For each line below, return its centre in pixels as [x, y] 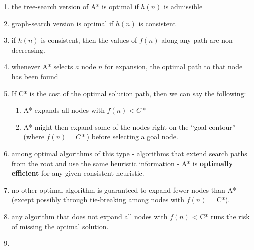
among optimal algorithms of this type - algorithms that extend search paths [129, 153]
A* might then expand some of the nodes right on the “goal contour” [130, 127]
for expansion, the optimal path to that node [174, 67]
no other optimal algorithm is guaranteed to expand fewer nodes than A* [124, 190]
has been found [35, 76]
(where [34, 137]
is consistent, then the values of [89, 40]
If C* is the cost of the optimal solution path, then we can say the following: [129, 93]
